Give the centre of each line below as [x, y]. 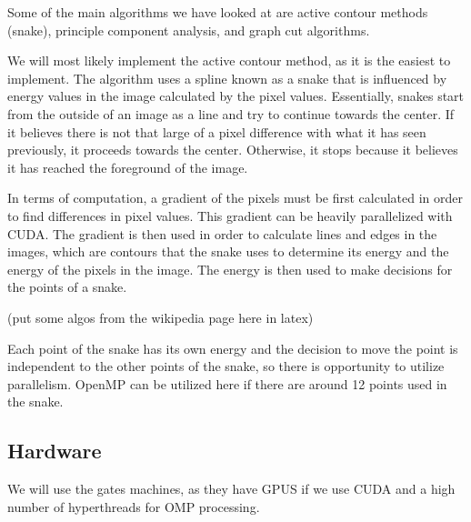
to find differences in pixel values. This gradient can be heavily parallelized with [230, 215]
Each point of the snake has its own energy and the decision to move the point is [233, 348]
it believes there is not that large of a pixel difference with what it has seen [217, 131]
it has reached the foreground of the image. [128, 167]
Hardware [55, 451]
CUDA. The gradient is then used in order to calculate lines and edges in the [222, 233]
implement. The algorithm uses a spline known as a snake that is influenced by [227, 78]
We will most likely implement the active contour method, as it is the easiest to [229, 60]
